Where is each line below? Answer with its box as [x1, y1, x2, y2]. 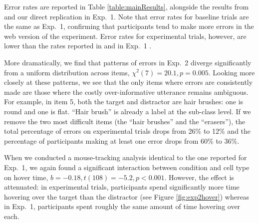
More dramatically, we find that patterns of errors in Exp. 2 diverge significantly [4, 57, 252, 67]
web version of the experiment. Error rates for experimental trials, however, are [4, 30, 247, 41]
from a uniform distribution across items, [4, 67, 130, 77]
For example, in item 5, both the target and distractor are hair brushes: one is [4, 96, 244, 107]
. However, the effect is [164, 172, 234, 182]
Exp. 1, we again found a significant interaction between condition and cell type [4, 162, 250, 172]
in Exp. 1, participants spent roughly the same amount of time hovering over [4, 201, 241, 212]
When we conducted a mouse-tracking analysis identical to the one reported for [4, 152, 247, 163]
